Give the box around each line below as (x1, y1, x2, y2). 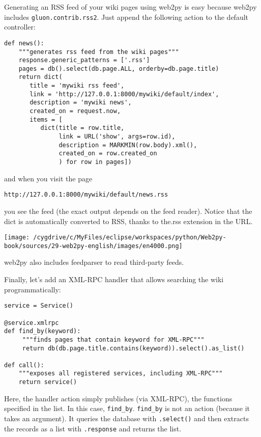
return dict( (18, 73, 63, 81)
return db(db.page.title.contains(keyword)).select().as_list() (22, 344, 245, 352)
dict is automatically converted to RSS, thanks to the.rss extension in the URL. (4, 215, 253, 226)
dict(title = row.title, (40, 124, 125, 132)
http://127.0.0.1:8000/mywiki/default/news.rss (4, 191, 168, 199)
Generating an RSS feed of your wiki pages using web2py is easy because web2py (4, 2, 257, 12)
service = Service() (4, 302, 74, 310)
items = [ (30, 116, 63, 123)
